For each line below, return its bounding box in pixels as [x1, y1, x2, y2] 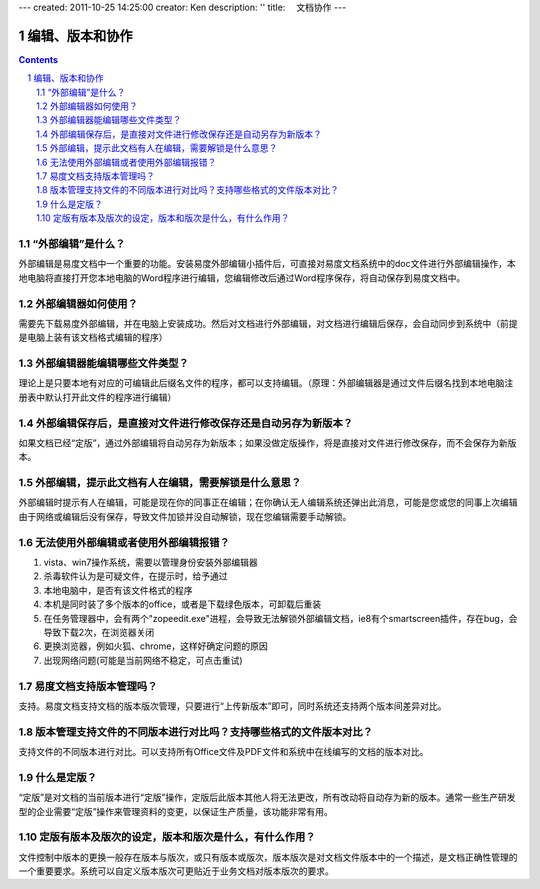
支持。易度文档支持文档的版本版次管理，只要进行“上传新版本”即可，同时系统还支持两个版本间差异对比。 [18, 700, 447, 712]
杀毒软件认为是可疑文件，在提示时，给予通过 [43, 570, 228, 582]
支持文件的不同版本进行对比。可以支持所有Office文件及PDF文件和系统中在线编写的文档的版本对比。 [18, 746, 429, 758]
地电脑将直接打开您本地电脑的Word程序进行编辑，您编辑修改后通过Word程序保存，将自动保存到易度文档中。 [18, 271, 466, 284]
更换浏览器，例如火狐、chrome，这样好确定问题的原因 [43, 640, 269, 652]
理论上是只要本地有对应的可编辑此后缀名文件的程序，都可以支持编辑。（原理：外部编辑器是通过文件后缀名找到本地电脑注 [18, 377, 514, 389]
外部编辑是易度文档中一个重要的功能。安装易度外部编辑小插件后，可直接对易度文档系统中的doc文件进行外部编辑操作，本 [18, 258, 516, 270]
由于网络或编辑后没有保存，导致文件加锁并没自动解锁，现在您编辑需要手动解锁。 [18, 510, 352, 522]
